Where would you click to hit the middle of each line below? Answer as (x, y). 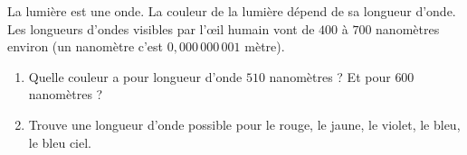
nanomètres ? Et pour (330, 76)
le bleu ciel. (60, 142)
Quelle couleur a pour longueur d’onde (135, 76)
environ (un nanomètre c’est (86, 46)
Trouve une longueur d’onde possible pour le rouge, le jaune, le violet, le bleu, (244, 124)
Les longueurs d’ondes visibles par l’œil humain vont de (161, 28)
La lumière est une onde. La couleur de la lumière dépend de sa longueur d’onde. (232, 11)
